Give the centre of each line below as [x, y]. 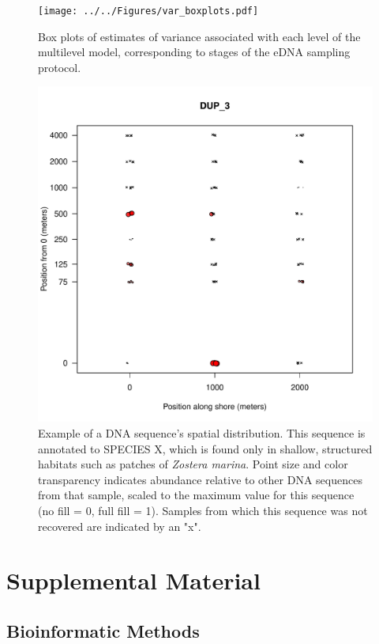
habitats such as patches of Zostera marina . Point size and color [193, 464]
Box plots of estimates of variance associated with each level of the [199, 36]
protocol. [60, 67]
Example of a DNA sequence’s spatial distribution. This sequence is [202, 433]
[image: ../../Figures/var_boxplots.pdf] [148, 11]
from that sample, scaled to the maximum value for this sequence [196, 495]
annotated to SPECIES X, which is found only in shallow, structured [205, 448]
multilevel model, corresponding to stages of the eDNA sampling [194, 52]
